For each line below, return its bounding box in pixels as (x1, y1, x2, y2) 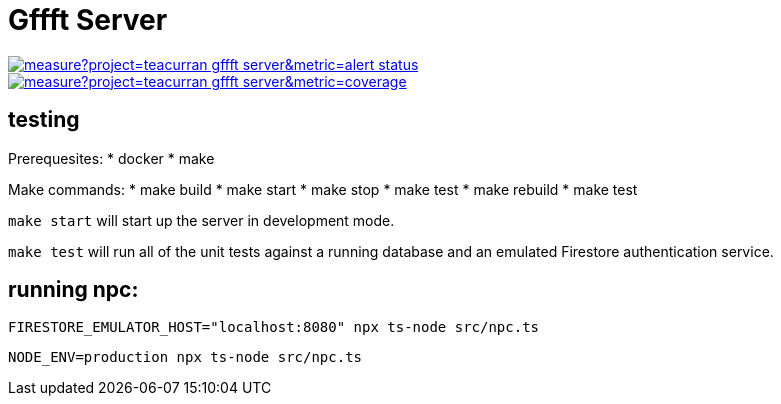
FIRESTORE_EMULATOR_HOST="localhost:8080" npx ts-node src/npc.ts (8, 319, 540, 336)
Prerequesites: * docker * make (8, 149, 215, 167)
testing (8, 107, 80, 133)
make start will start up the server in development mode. (8, 211, 395, 229)
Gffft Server (8, 3, 168, 37)
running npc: (8, 277, 139, 303)
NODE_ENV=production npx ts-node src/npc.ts (8, 349, 363, 366)
